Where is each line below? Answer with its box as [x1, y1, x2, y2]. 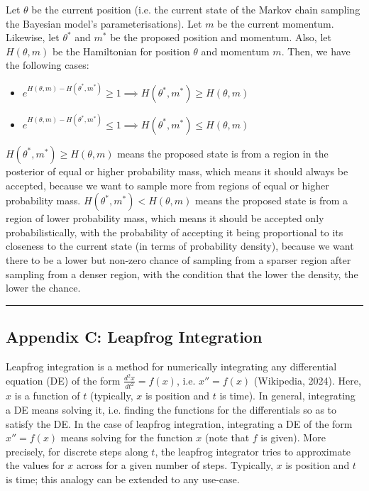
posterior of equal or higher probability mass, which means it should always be [6, 163, 348, 178]
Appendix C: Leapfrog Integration [6, 326, 263, 348]
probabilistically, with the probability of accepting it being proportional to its [6, 224, 343, 239]
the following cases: [6, 57, 89, 72]
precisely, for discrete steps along [6, 443, 148, 458]
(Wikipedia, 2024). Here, [253, 373, 361, 387]
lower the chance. [6, 280, 81, 295]
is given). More [260, 430, 326, 445]
